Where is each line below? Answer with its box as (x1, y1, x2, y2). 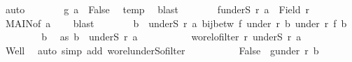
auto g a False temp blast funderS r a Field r (5, 2, 309, 16)
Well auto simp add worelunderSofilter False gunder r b (5, 42, 319, 57)
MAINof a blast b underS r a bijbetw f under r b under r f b (5, 15, 347, 30)
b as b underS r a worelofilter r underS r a (41, 29, 302, 44)
